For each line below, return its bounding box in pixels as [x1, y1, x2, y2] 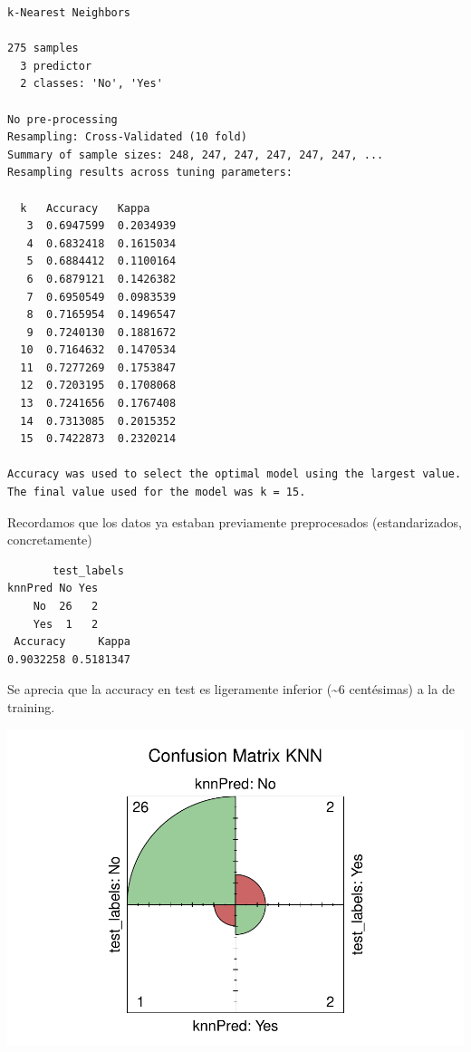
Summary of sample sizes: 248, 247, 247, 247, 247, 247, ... [7, 148, 384, 161]
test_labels [53, 564, 124, 577]
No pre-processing [7, 112, 118, 126]
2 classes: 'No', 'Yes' [20, 77, 163, 91]
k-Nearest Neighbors [7, 6, 131, 19]
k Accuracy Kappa [20, 201, 150, 215]
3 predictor [20, 59, 92, 72]
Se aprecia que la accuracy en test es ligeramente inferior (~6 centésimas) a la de [7, 680, 455, 699]
